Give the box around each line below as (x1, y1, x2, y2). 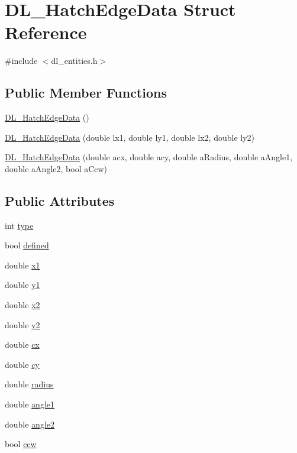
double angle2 (5, 418, 55, 430)
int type (5, 219, 34, 231)
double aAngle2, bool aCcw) (5, 162, 108, 174)
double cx (5, 338, 40, 351)
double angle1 (5, 398, 55, 410)
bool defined (5, 239, 49, 251)
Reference (5, 20, 87, 44)
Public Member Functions (5, 83, 167, 102)
